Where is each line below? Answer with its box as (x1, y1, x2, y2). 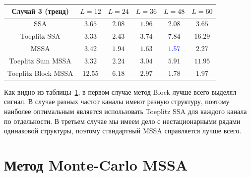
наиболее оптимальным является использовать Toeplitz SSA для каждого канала (4, 106, 247, 116)
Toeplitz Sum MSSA (9, 55, 71, 65)
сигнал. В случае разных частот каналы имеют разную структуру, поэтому (4, 96, 230, 107)
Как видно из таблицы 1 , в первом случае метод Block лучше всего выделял (4, 86, 237, 97)
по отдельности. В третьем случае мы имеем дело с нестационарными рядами (4, 116, 241, 126)
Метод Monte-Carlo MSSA (4, 154, 188, 175)
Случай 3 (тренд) (11, 5, 69, 16)
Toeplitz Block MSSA (7, 67, 73, 78)
